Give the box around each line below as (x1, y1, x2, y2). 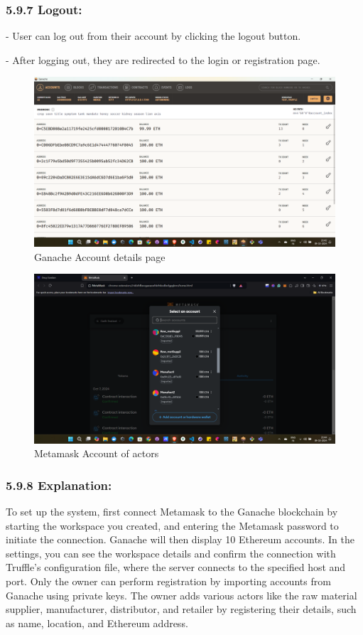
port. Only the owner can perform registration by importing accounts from (6, 573, 331, 588)
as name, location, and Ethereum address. (6, 615, 188, 630)
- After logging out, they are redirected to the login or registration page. (6, 52, 320, 67)
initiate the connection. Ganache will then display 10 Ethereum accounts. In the (6, 532, 354, 547)
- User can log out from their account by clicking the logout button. (6, 28, 301, 43)
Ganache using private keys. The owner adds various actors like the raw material (6, 587, 357, 602)
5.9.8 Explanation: (6, 476, 112, 493)
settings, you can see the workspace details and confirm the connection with (6, 545, 336, 560)
